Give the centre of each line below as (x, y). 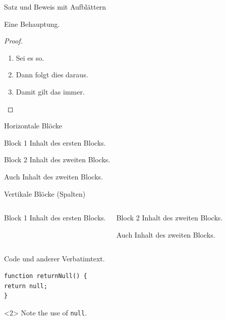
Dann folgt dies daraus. (52, 75)
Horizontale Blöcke (33, 126)
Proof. (13, 41)
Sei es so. (30, 57)
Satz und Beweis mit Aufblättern (55, 7)
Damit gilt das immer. (50, 91)
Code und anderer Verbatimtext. (54, 259)
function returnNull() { (46, 276)
